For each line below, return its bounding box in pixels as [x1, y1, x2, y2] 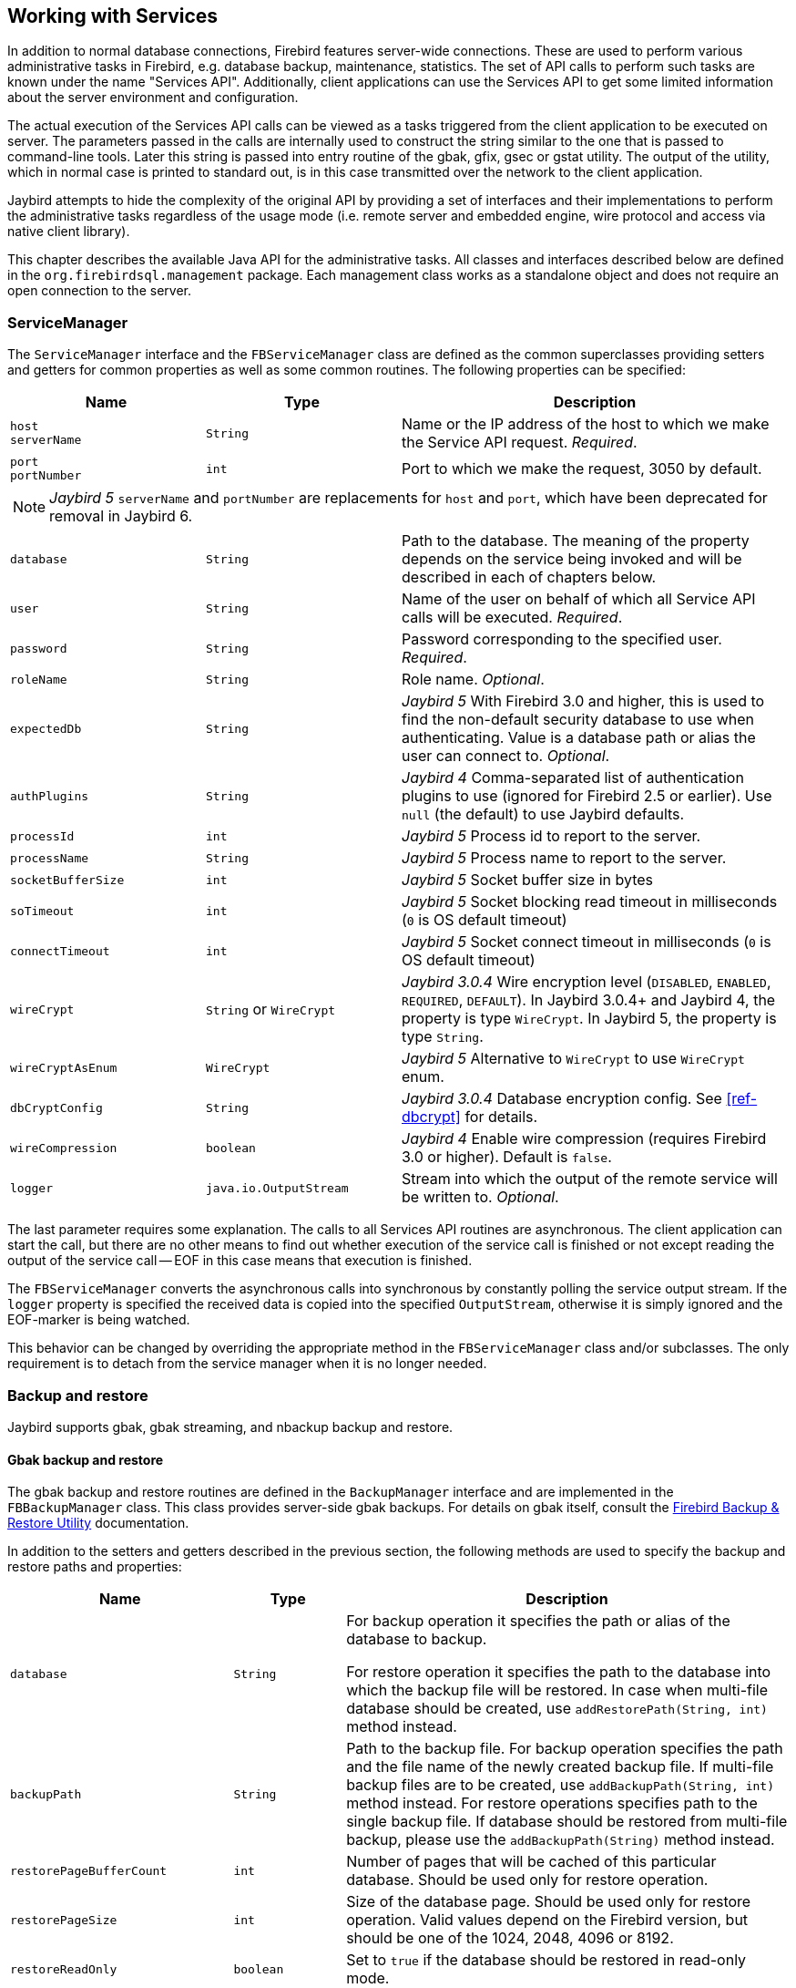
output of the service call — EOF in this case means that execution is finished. [7, 1252, 473, 1269]
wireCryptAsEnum [10, 1060, 117, 1075]
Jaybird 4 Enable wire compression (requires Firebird [402, 1129, 767, 1149]
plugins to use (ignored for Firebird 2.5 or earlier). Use [402, 787, 772, 806]
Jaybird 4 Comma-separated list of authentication [402, 768, 744, 788]
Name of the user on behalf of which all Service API [402, 590, 756, 609]
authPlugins [10, 788, 89, 803]
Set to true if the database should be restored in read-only [346, 1951, 747, 1970]
